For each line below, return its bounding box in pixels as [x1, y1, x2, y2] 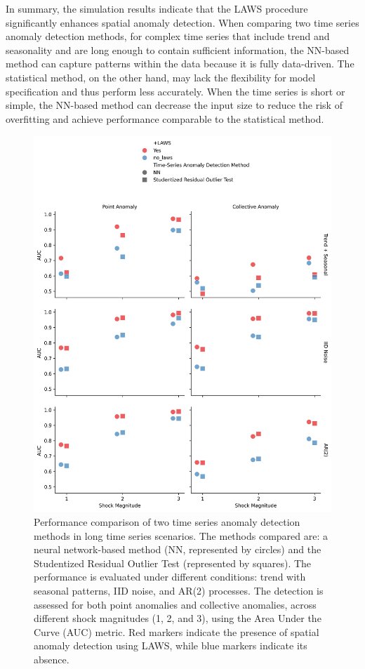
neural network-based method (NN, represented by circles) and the [34, 542, 321, 557]
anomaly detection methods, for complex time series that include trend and [6, 29, 330, 44]
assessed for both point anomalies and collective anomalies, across [34, 597, 317, 611]
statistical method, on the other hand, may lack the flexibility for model [6, 69, 316, 84]
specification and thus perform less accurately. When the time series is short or [6, 84, 345, 98]
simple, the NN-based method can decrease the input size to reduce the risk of [6, 98, 343, 112]
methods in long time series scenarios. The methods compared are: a [34, 528, 328, 543]
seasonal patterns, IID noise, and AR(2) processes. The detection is [34, 583, 324, 597]
